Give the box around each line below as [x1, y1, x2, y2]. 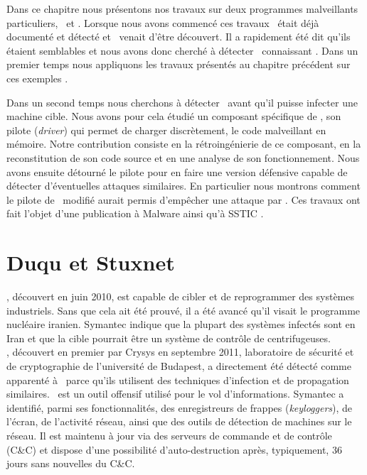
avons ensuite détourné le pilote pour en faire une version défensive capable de [6, 164, 348, 179]
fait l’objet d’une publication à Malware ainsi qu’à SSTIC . [6, 206, 264, 221]
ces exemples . [6, 70, 68, 85]
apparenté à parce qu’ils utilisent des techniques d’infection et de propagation [6, 372, 349, 387]
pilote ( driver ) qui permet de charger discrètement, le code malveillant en [6, 122, 326, 137]
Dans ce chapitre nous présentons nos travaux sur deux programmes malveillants [6, 1, 358, 16]
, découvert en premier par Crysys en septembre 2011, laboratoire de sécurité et [6, 344, 354, 359]
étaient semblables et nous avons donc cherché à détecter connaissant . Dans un [6, 43, 358, 58]
